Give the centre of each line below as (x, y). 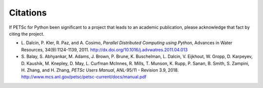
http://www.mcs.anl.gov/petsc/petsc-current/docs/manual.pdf (84, 77)
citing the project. (27, 34)
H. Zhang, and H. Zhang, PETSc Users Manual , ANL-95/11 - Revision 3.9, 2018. (100, 70)
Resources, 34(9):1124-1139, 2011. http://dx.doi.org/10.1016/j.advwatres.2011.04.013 (104, 50)
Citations (28, 13)
